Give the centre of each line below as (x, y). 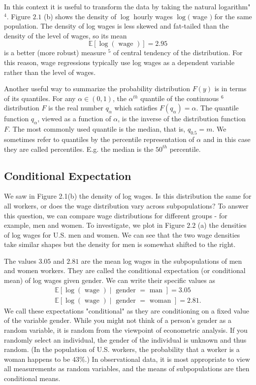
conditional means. (32, 378)
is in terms (230, 88)
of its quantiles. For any (40, 98)
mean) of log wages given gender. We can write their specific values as (110, 280)
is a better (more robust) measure (55, 52)
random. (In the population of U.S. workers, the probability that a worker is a (122, 349)
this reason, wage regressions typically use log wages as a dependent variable (119, 62)
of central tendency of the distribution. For (178, 52)
